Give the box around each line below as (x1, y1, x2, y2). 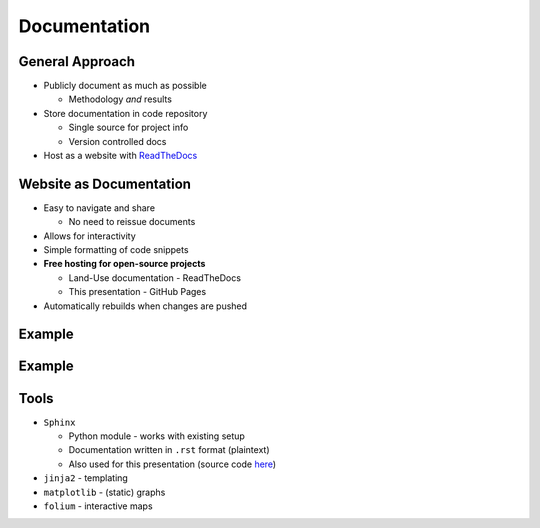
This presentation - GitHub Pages (68, 286, 207, 298)
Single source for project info (68, 121, 189, 134)
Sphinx (43, 416, 76, 428)
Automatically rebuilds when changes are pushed (43, 300, 248, 312)
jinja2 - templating (43, 472, 129, 484)
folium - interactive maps (43, 500, 154, 512)
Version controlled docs (68, 135, 167, 147)
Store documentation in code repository (43, 107, 208, 119)
